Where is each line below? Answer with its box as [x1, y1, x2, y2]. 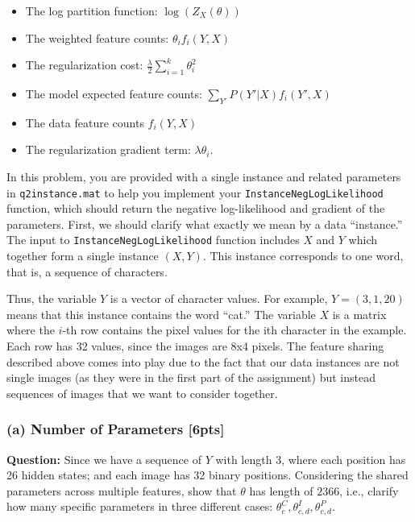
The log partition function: [25, 2, 158, 19]
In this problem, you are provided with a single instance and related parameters [6, 168, 401, 184]
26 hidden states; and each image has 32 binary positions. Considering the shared [6, 466, 409, 483]
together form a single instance [6, 247, 159, 264]
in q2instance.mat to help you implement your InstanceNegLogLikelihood [6, 184, 384, 201]
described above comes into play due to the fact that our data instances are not [6, 353, 400, 370]
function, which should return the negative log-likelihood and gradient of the [6, 200, 385, 217]
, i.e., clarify [339, 482, 399, 499]
